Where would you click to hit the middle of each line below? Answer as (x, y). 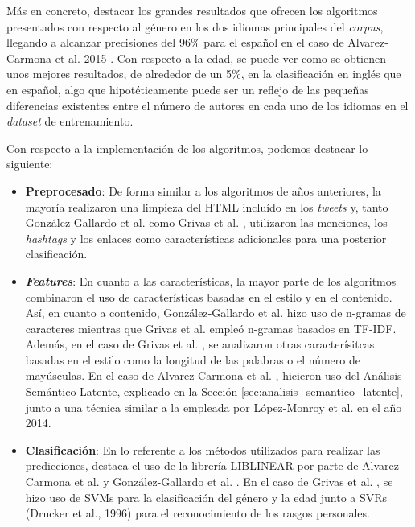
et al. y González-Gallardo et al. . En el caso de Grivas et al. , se (234, 482)
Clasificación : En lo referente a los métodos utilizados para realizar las (203, 449)
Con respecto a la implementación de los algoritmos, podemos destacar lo (187, 148)
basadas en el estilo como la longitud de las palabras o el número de (193, 359)
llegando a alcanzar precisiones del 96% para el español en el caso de (175, 42)
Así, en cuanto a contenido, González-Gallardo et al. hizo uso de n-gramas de (216, 313)
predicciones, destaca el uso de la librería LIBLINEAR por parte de (192, 465)
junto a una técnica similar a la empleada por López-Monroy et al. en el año (214, 407)
